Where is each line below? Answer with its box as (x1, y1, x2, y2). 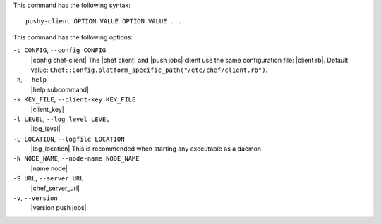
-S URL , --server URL (13, 174, 84, 182)
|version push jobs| (30, 204, 87, 212)
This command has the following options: (13, 32, 133, 42)
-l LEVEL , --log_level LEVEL (13, 115, 110, 123)
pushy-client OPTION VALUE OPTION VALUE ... (25, 18, 183, 25)
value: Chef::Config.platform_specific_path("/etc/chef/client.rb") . (30, 66, 268, 74)
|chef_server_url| (30, 184, 80, 192)
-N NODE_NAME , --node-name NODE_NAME (13, 154, 140, 163)
